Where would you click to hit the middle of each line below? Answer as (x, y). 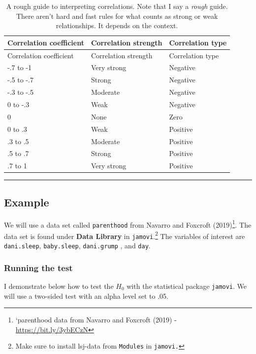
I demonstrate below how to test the (59, 286)
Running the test (38, 267)
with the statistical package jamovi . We (187, 286)
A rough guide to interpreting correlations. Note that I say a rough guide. (117, 6)
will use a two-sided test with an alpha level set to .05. (86, 295)
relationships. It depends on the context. (117, 25)
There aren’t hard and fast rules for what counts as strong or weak (117, 16)
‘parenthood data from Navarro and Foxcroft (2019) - (96, 320)
